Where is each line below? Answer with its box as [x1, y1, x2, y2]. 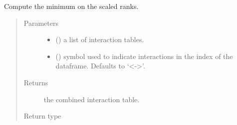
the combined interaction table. [43, 94, 140, 104]
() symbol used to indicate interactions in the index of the [55, 51, 233, 61]
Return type [23, 111, 61, 121]
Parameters [23, 17, 58, 28]
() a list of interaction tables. [55, 34, 144, 45]
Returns [23, 77, 48, 87]
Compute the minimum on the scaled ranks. [4, 1, 139, 11]
